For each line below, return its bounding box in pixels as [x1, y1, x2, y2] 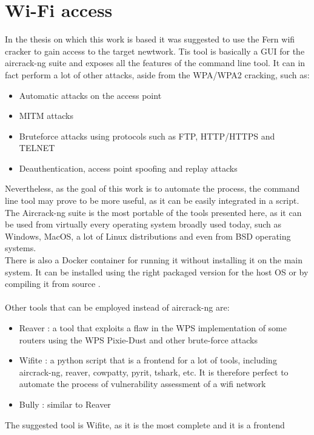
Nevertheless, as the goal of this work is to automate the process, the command [5, 182, 300, 195]
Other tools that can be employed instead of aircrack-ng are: [5, 301, 230, 314]
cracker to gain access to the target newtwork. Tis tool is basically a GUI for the [5, 44, 305, 57]
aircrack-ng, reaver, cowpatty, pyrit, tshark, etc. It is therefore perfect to [19, 365, 289, 378]
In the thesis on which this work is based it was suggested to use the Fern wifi [5, 33, 295, 46]
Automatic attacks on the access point [19, 89, 162, 101]
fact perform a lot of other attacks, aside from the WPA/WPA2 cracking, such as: [5, 68, 310, 81]
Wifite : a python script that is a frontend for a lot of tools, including [19, 354, 277, 366]
